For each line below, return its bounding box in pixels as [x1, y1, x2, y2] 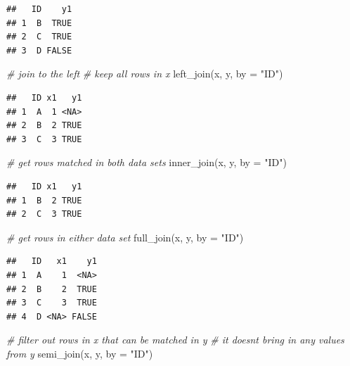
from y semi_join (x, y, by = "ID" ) [6, 346, 153, 360]
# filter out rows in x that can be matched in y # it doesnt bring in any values [6, 332, 344, 347]
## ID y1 [6, 4, 72, 14]
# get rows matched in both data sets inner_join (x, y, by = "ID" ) [6, 155, 287, 170]
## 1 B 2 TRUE [6, 195, 82, 206]
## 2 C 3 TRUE [6, 209, 82, 220]
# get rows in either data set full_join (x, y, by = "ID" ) [6, 229, 244, 244]
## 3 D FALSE [6, 45, 72, 56]
